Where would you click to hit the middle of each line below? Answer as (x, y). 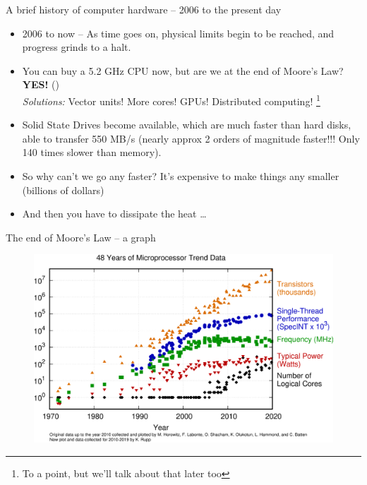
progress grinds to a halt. (77, 47)
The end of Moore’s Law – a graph (81, 237)
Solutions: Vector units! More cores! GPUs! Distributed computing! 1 (171, 100)
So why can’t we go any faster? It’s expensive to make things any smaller (181, 176)
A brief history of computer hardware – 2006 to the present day (144, 9)
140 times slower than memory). (92, 152)
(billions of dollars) (63, 190)
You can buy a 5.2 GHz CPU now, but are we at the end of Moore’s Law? (183, 70)
